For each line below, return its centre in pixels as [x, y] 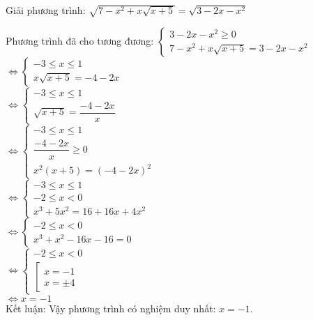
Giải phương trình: [46, 10]
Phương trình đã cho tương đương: [80, 40]
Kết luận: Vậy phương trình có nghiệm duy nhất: [111, 308]
